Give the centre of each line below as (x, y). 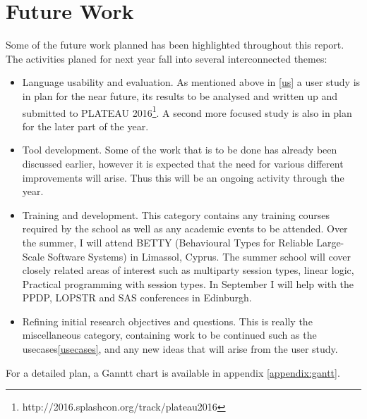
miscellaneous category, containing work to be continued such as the (169, 335)
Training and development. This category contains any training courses (176, 214)
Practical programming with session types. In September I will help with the (188, 283)
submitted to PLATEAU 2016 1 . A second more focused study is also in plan (187, 111)
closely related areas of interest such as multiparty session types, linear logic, (188, 270)
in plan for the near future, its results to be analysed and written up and (180, 95)
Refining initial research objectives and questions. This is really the (167, 321)
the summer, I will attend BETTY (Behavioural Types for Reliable (168, 242)
